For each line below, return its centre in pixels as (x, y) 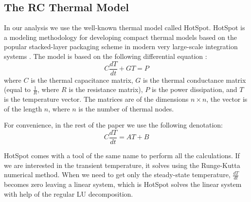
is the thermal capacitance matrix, (82, 80)
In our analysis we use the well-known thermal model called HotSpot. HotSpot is (125, 28)
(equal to (17, 89)
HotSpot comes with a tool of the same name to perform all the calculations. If (122, 155)
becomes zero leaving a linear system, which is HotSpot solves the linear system (123, 184)
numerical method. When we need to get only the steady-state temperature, (117, 174)
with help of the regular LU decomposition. (69, 193)
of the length (23, 108)
